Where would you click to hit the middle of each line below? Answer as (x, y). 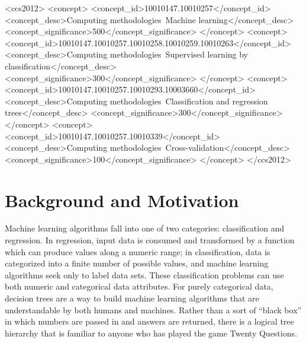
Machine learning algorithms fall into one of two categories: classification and (145, 228)
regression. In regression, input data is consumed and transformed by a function (150, 240)
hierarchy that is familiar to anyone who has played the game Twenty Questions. (151, 333)
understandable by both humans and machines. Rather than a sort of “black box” (153, 309)
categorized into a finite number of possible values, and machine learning (137, 263)
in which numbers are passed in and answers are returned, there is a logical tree (149, 321)
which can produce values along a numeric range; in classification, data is (138, 251)
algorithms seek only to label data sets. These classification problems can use (144, 274)
